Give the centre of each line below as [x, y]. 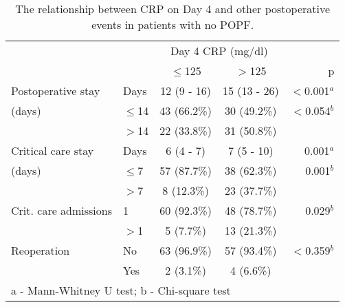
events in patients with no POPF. [173, 24]
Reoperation [41, 250]
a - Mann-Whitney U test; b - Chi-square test [121, 290]
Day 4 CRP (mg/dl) [219, 51]
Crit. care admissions [62, 210]
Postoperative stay [56, 91]
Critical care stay [53, 150]
